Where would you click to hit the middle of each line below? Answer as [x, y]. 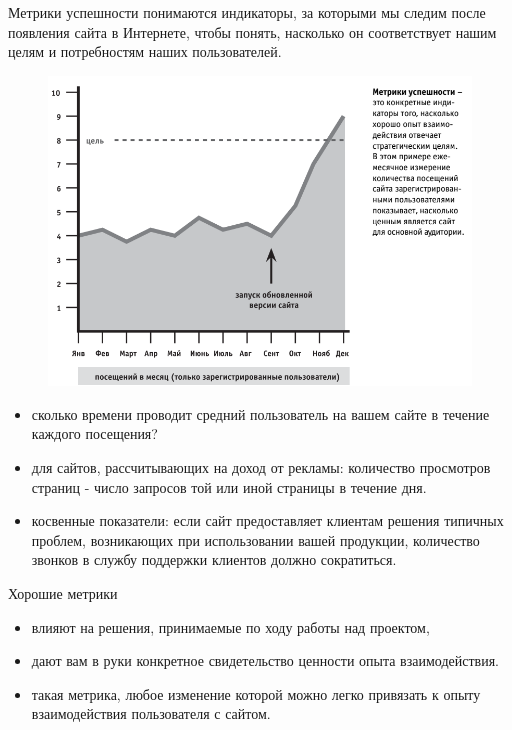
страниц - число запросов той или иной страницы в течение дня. [229, 486]
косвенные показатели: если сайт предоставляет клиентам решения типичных [267, 520]
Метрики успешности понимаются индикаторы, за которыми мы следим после [247, 12]
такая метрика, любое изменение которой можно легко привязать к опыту [256, 693]
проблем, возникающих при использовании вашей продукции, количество [255, 539]
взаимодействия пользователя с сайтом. [151, 713]
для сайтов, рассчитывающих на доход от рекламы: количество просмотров [261, 467]
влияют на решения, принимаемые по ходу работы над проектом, [230, 626]
